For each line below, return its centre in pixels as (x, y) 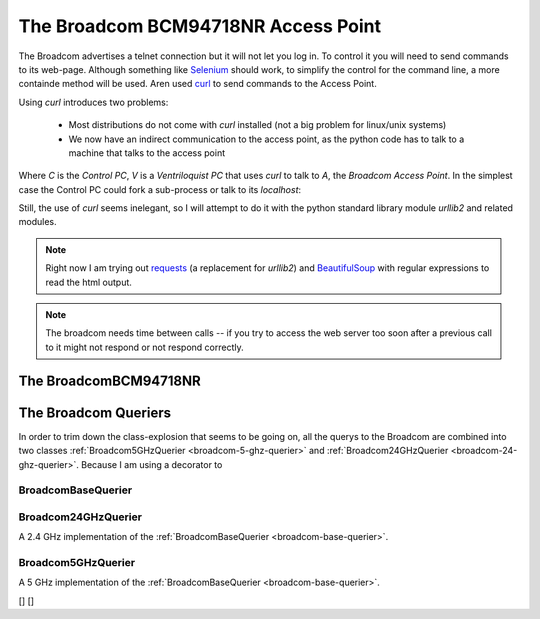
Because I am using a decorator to (152, 464)
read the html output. (88, 282)
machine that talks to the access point (146, 152)
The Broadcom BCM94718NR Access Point (200, 26)
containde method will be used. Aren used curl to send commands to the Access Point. (197, 84)
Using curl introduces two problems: (93, 102)
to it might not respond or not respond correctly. (144, 347)
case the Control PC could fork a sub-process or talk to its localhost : (160, 189)
